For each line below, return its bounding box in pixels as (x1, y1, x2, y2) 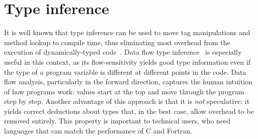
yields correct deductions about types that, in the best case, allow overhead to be (4, 105, 254, 116)
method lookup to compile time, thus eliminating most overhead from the (4, 37, 230, 47)
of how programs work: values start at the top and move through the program (4, 86, 244, 96)
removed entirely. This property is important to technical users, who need (4, 115, 230, 126)
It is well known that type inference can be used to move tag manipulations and (4, 27, 250, 38)
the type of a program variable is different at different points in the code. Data (4, 66, 246, 77)
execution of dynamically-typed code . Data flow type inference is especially (4, 47, 242, 57)
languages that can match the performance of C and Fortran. (4, 125, 192, 136)
